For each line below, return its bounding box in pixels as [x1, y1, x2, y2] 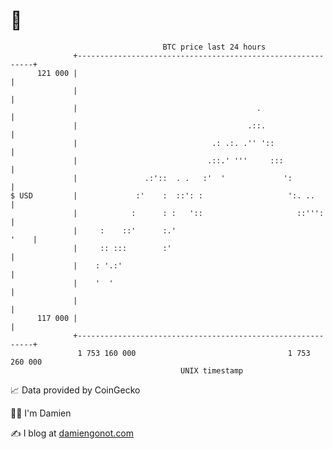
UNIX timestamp [180, 365, 244, 376]
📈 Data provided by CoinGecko [10, 384, 141, 396]
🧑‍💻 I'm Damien [10, 407, 72, 419]
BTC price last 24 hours [162, 42, 267, 52]
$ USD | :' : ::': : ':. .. [10, 190, 315, 201]
